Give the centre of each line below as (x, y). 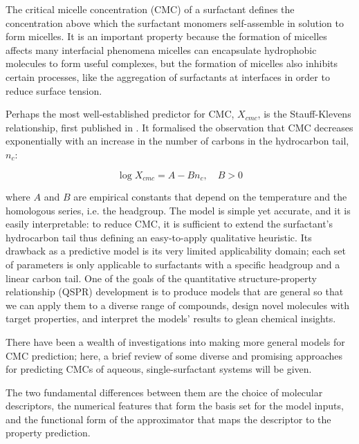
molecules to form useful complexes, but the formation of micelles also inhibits (172, 63)
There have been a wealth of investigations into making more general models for (175, 341)
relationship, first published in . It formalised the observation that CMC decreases (179, 127)
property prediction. (48, 433)
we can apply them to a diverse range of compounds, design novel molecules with (177, 305)
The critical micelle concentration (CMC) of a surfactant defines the (150, 9)
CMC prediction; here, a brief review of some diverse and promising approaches (174, 355)
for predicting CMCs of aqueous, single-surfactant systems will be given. (159, 369)
